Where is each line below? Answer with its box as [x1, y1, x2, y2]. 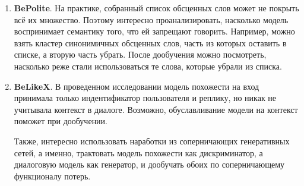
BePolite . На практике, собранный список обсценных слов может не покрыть [14, 2, 299, 14]
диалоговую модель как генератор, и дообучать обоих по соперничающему [14, 158, 285, 171]
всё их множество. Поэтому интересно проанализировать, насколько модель [14, 13, 289, 26]
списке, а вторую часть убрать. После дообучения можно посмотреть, [14, 48, 267, 61]
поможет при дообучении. [14, 115, 107, 127]
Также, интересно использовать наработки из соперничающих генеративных [14, 134, 290, 147]
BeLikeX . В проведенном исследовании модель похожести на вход [14, 80, 259, 92]
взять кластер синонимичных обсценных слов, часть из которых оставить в [14, 36, 287, 49]
